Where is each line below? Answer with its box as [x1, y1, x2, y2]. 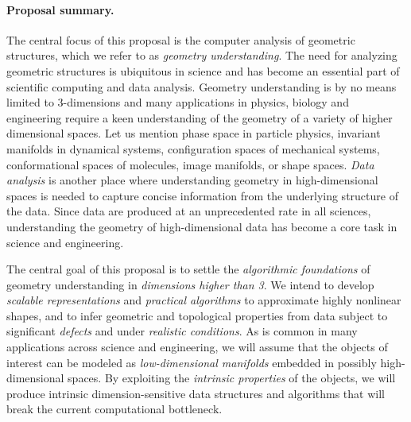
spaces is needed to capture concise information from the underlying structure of [6, 187, 398, 203]
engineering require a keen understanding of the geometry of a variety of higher [6, 109, 393, 126]
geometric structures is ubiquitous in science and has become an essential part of [6, 62, 400, 79]
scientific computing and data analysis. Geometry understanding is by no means [6, 78, 397, 95]
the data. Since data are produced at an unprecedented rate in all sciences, [6, 203, 371, 219]
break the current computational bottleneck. [6, 401, 223, 417]
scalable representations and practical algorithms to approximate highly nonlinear [6, 292, 401, 308]
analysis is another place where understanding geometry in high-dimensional [6, 172, 378, 188]
